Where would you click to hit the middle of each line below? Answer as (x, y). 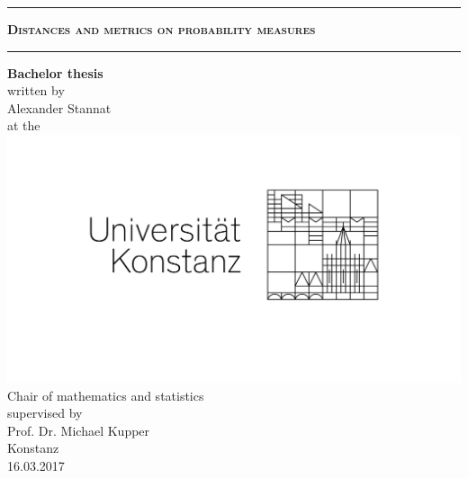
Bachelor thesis (55, 72)
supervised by (45, 413)
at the (24, 125)
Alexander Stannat (59, 107)
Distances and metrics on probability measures (162, 29)
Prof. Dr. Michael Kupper (79, 430)
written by (36, 90)
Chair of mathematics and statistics (106, 395)
